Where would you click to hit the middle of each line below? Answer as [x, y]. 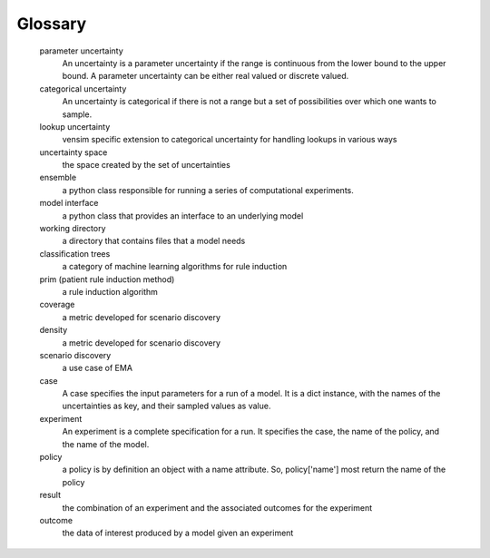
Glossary [52, 24]
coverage [57, 305]
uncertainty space [73, 152]
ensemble [58, 178]
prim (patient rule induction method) [107, 279]
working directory [73, 229]
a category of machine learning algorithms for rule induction [175, 267]
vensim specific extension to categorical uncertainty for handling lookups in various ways [230, 140]
